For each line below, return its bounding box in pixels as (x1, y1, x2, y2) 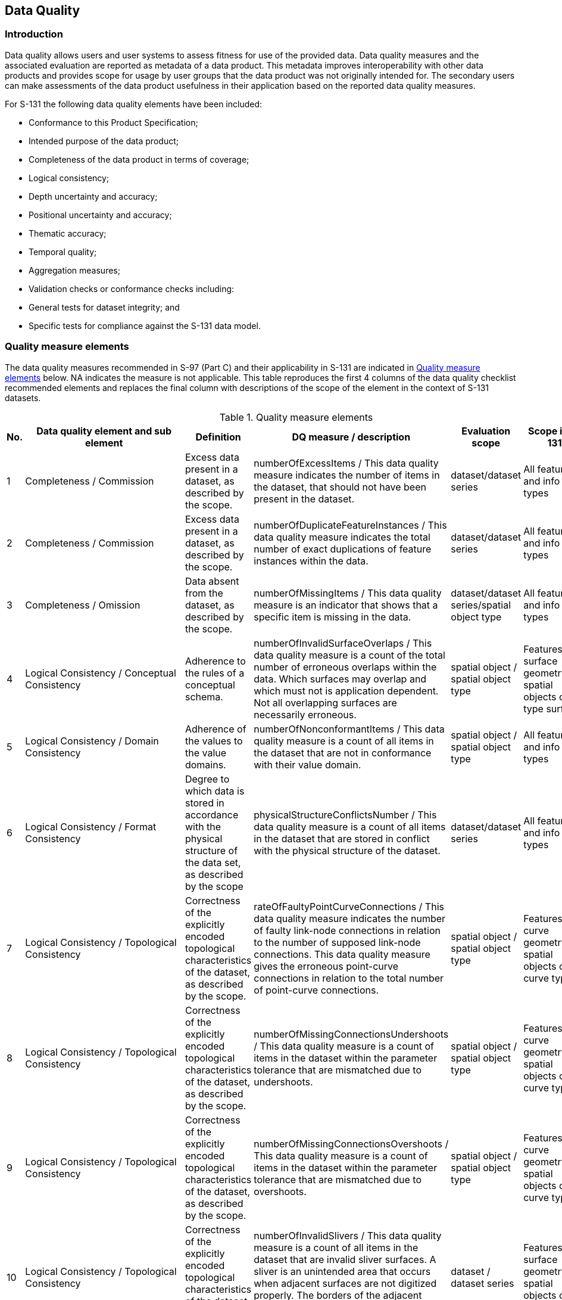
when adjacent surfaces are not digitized (254, 1277, 437, 1289)
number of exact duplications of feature (254, 542, 432, 555)
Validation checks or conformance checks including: (29, 283, 235, 294)
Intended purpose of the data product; (29, 135, 179, 146)
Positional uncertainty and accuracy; (29, 209, 172, 220)
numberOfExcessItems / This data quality (254, 457, 439, 469)
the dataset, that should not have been (254, 480, 426, 493)
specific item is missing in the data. (254, 610, 411, 623)
